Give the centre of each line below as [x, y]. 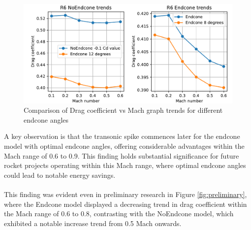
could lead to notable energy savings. [60, 175]
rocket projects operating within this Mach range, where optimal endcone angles [125, 165]
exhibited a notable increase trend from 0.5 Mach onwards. [93, 223]
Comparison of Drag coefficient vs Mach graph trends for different [123, 110]
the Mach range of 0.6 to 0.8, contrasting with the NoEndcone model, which [119, 214]
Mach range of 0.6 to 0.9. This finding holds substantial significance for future [122, 155]
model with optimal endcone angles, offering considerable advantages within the [124, 146]
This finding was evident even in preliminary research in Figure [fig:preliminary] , [125, 194]
